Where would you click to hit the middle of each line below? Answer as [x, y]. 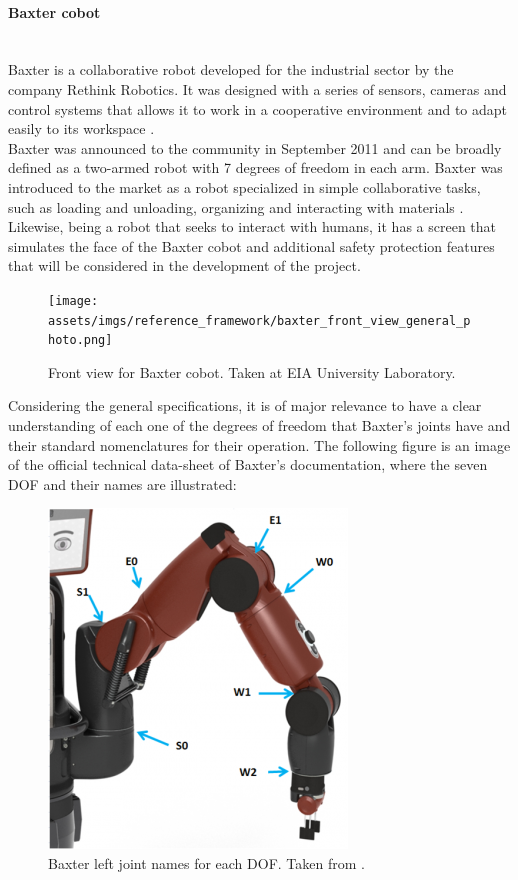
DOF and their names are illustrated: [122, 483]
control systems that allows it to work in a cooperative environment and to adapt [257, 108]
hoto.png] [80, 340]
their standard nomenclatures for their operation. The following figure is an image [259, 444]
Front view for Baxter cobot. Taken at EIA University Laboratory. [252, 371]
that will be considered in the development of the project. [184, 265]
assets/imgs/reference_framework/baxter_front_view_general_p [259, 320]
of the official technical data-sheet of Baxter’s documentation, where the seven [248, 464]
